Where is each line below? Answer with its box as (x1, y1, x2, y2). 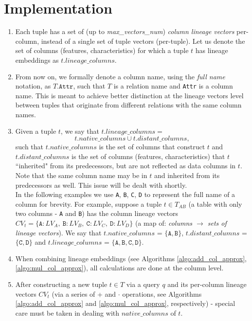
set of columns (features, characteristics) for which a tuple (15, 45, 189, 55)
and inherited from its (154, 170, 220, 180)
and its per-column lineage (167, 279, 247, 289)
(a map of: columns (135, 218, 193, 228)
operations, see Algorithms (122, 288, 202, 299)
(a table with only (188, 198, 242, 209)
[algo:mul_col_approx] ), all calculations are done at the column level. (15, 263, 224, 273)
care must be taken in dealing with (15, 307, 120, 318)
